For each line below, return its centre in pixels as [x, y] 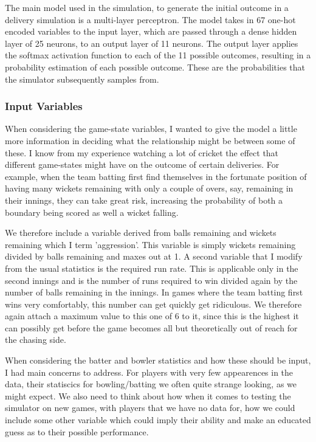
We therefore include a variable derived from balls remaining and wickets [141, 233]
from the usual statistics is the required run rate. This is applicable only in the [152, 268]
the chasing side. [36, 340]
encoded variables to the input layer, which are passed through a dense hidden [151, 31]
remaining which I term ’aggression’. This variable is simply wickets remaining [150, 244]
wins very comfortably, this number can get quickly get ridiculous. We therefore [153, 304]
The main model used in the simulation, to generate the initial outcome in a [147, 7]
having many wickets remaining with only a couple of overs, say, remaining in [149, 188]
